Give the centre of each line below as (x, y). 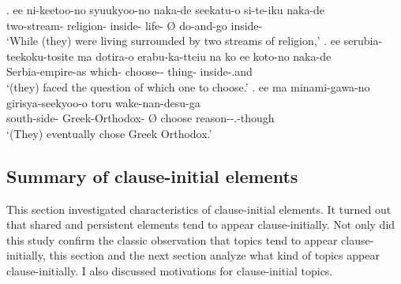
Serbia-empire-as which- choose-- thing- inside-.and (129, 71)
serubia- (363, 41)
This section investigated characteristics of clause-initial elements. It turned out (199, 209)
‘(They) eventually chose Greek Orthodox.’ (109, 133)
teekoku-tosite (40, 56)
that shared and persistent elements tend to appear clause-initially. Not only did (201, 224)
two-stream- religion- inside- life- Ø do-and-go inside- (135, 25)
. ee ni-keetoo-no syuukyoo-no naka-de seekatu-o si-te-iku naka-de (166, 9)
